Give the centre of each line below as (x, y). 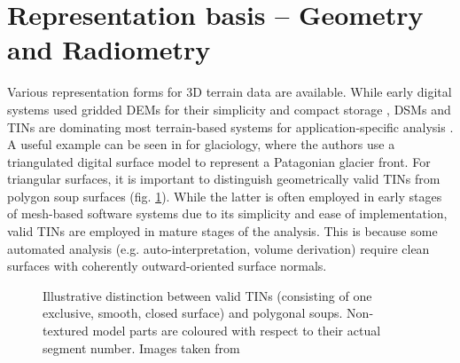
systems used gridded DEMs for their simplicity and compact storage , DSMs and (229, 109)
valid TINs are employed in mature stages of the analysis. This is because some (222, 231)
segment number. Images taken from (141, 347)
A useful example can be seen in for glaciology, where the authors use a (201, 144)
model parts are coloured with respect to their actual (237, 331)
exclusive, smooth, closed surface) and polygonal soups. (193, 313)
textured (66, 331)
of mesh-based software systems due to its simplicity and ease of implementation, (227, 213)
